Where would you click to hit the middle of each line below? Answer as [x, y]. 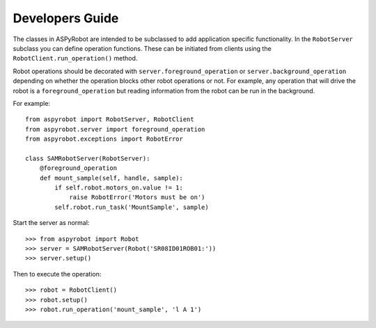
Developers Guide [66, 18]
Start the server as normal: [51, 223]
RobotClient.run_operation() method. [75, 58]
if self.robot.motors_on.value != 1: [119, 188]
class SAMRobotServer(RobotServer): [88, 158]
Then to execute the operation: [57, 274]
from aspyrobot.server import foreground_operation [115, 129]
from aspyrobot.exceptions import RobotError [104, 139]
